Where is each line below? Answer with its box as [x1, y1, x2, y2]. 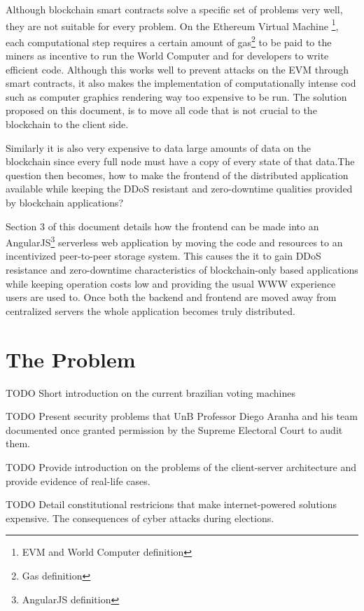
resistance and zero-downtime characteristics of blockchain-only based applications [6, 262, 358, 277]
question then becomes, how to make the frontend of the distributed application [6, 167, 349, 182]
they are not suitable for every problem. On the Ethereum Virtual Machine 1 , [6, 16, 339, 33]
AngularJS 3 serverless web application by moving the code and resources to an [6, 233, 343, 249]
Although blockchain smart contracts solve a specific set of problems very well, [6, 2, 343, 16]
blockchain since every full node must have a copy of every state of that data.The [6, 154, 355, 169]
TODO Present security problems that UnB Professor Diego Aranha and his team [6, 409, 358, 423]
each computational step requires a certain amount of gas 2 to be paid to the [6, 32, 332, 49]
